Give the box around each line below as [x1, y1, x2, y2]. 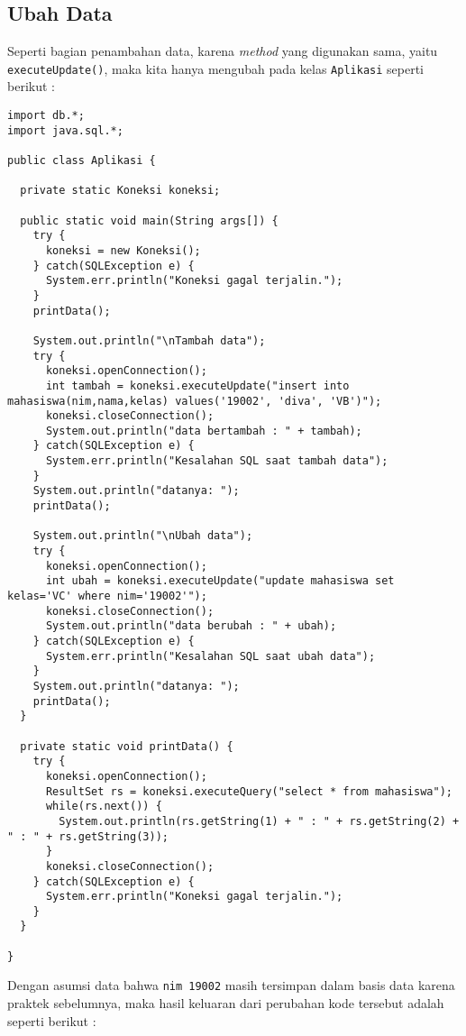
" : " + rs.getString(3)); [7, 830, 169, 843]
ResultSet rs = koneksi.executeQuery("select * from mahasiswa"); [45, 784, 452, 798]
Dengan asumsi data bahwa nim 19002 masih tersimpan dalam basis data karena [7, 976, 455, 995]
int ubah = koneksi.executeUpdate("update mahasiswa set [45, 574, 395, 588]
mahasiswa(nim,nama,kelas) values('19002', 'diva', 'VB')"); [7, 394, 382, 408]
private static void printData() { [20, 739, 233, 753]
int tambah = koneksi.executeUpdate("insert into [45, 379, 350, 392]
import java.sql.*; [7, 124, 123, 137]
